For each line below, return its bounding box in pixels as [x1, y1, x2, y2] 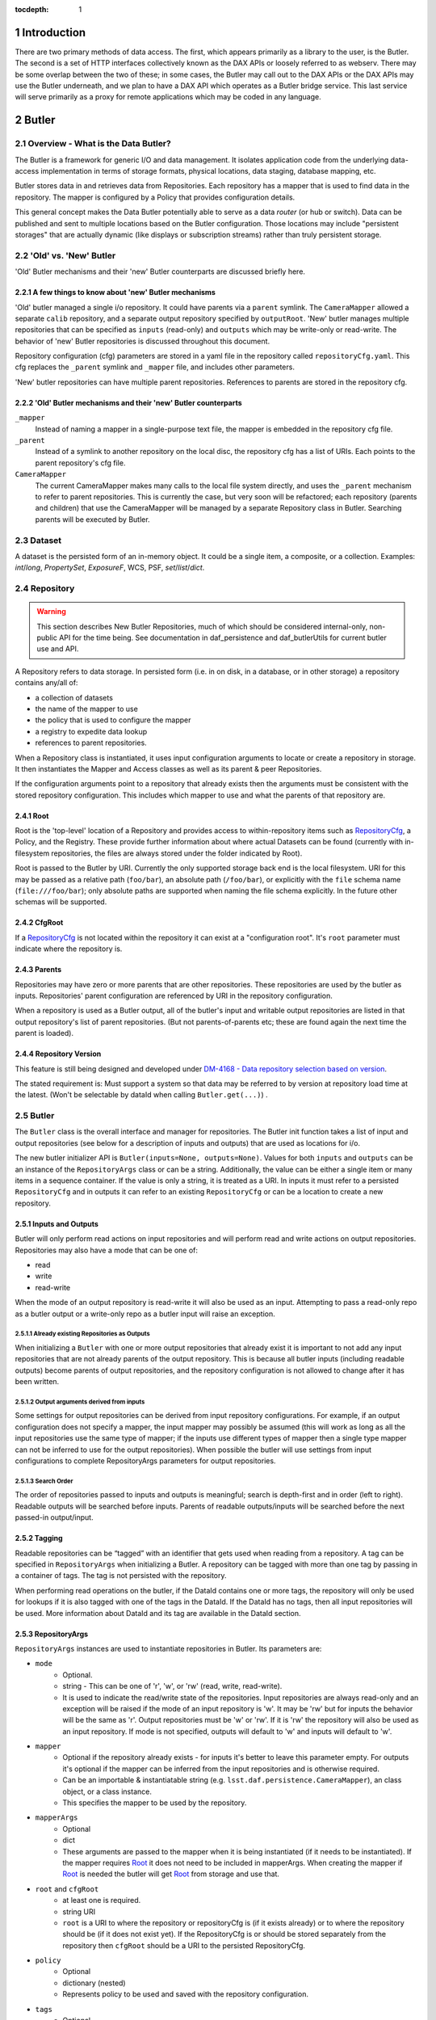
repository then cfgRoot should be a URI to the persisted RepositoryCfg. [62, 1940, 306, 1951]
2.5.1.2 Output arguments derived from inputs [15, 1398, 145, 1406]
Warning [36, 607, 66, 617]
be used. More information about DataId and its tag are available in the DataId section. [15, 1608, 301, 1618]
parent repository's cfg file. [35, 457, 126, 468]
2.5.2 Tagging [15, 1534, 64, 1543]
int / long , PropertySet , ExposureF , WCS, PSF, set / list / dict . [15, 562, 205, 573]
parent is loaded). [15, 1029, 74, 1038]
